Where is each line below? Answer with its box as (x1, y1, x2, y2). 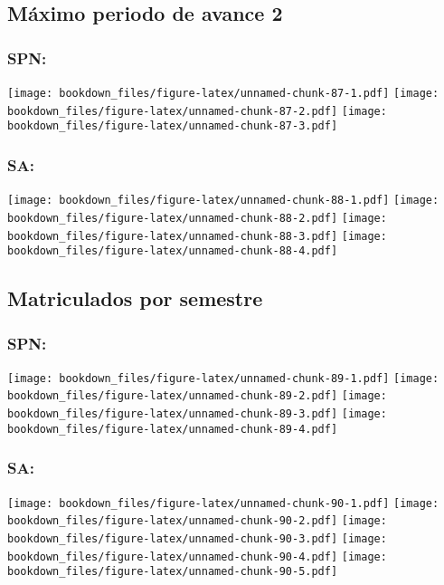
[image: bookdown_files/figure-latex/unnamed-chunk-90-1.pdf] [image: (7, 496, 439, 510)
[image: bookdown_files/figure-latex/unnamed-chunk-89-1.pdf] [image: (7, 371, 439, 385)
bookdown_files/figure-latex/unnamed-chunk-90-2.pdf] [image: (7, 514, 387, 528)
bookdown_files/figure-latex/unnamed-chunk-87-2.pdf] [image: (7, 104, 387, 118)
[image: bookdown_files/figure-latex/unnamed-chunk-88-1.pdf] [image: (7, 194, 439, 207)
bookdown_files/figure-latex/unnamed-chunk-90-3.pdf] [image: (7, 532, 387, 545)
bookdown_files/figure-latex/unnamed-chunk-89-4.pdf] (7, 422, 338, 436)
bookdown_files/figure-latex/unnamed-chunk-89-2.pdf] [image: (7, 389, 387, 403)
